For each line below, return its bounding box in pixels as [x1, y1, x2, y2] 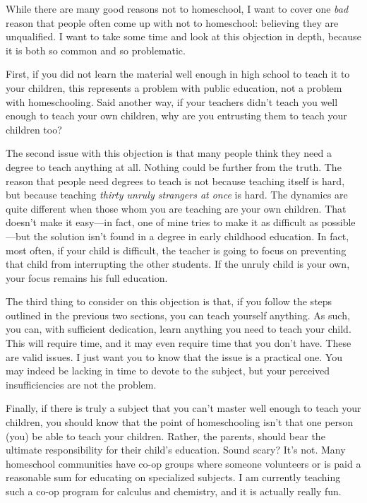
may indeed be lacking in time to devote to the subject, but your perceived [6, 363, 330, 378]
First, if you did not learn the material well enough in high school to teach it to [6, 66, 350, 81]
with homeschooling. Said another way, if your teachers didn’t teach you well [6, 94, 338, 109]
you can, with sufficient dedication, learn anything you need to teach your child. [6, 321, 351, 336]
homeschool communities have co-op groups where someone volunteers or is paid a [6, 456, 361, 471]
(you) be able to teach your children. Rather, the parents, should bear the [6, 428, 325, 443]
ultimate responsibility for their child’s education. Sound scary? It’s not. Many [6, 442, 346, 457]
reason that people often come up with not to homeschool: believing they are [6, 15, 339, 30]
